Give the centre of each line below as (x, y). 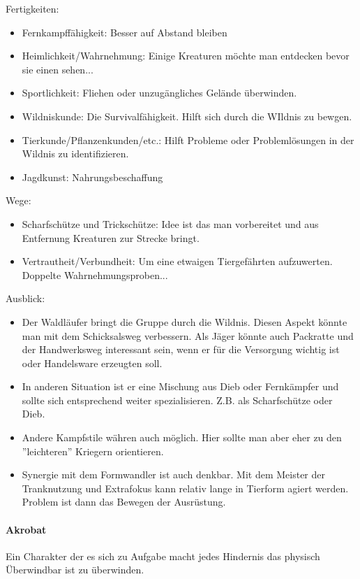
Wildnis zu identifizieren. (75, 153)
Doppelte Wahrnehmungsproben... (95, 274)
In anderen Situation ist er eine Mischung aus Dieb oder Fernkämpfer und (180, 386)
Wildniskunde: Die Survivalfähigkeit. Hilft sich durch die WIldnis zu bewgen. (187, 116)
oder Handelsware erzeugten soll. (92, 363)
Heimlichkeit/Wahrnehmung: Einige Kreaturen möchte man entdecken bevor (186, 56)
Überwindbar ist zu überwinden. (75, 570)
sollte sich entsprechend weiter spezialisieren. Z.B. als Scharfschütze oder (177, 400)
